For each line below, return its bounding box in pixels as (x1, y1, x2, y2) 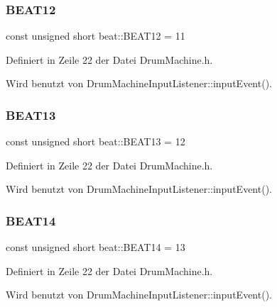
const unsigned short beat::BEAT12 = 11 (6, 28, 185, 43)
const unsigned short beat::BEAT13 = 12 (6, 134, 185, 149)
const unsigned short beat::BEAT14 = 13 (6, 240, 185, 255)
